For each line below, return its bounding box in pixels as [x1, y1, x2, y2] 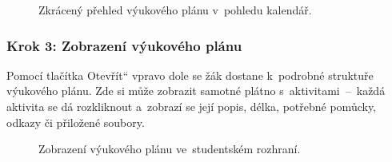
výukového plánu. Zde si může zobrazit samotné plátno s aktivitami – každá [6, 82, 386, 99]
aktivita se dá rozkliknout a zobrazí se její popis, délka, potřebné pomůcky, [6, 98, 376, 114]
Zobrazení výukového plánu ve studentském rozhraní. [38, 140, 301, 157]
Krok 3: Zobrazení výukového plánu [6, 35, 242, 55]
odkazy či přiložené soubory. [6, 113, 145, 130]
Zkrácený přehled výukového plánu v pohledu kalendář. [38, 2, 312, 18]
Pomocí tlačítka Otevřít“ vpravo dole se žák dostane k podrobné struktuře [6, 66, 374, 83]
